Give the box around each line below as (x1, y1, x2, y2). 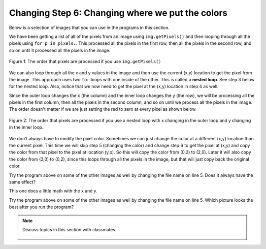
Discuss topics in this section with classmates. (22, 226, 117, 232)
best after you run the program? (9, 204, 74, 210)
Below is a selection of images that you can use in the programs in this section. (9, 25, 170, 31)
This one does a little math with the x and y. (9, 188, 98, 194)
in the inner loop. (9, 124, 44, 130)
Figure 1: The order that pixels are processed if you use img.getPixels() (9, 59, 162, 64)
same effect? (9, 179, 36, 185)
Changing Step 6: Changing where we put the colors (9, 7, 228, 18)
